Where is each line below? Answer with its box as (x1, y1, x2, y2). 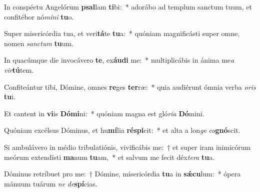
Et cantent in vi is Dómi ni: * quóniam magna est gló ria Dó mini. (4, 108, 204, 118)
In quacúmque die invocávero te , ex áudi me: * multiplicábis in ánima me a (4, 55, 234, 65)
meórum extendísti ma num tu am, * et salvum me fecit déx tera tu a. (4, 151, 215, 162)
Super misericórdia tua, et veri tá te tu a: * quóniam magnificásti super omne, (4, 28, 240, 39)
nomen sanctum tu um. (4, 38, 74, 48)
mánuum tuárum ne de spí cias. (4, 178, 97, 188)
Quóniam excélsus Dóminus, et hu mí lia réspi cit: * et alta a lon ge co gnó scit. (4, 125, 240, 135)
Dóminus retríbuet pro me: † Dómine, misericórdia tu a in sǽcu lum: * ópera (4, 168, 241, 179)
